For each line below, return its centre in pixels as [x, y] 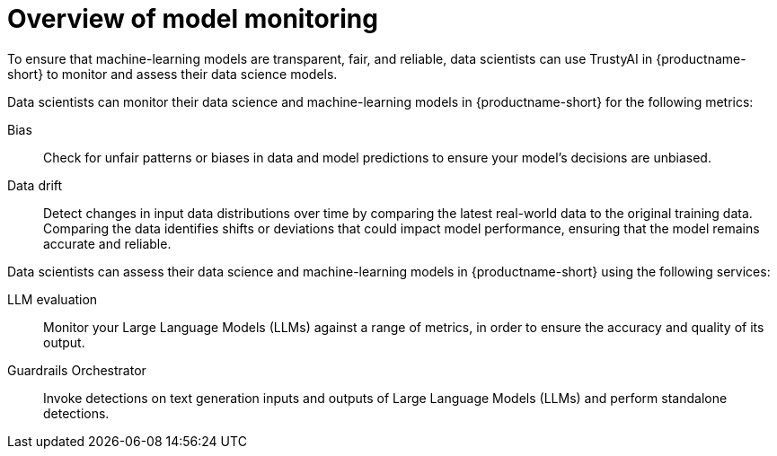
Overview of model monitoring [193, 19]
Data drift [35, 185]
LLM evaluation [53, 299]
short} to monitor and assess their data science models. [172, 74]
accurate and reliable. [107, 243]
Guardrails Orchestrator [77, 370]
